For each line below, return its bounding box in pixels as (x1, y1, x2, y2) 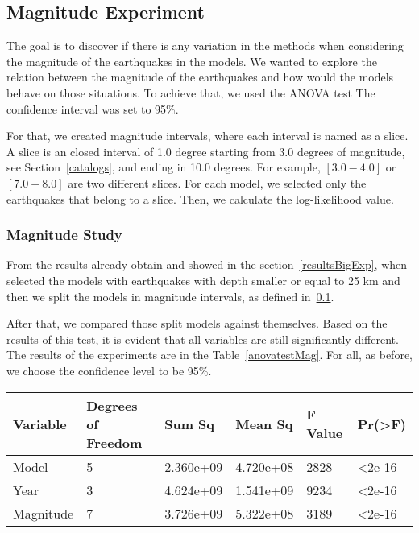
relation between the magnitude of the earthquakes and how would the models (6, 68, 394, 85)
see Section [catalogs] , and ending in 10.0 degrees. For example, (6, 159, 321, 176)
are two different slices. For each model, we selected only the (68, 174, 367, 191)
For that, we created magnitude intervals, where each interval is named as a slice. (6, 127, 409, 144)
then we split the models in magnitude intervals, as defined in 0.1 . (6, 287, 334, 304)
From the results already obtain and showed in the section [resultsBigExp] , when (6, 256, 408, 273)
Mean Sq (235, 414, 293, 433)
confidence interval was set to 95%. (6, 100, 179, 117)
